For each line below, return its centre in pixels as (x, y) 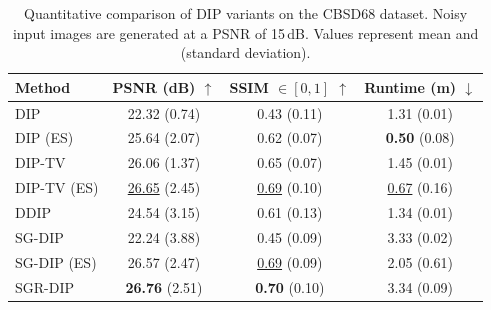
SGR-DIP (45, 286)
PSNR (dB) (154, 86)
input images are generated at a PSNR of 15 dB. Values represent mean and (245, 32)
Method (43, 86)
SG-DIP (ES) (56, 261)
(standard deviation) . (245, 52)
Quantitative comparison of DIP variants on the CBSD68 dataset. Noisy (246, 13)
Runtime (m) (410, 86)
